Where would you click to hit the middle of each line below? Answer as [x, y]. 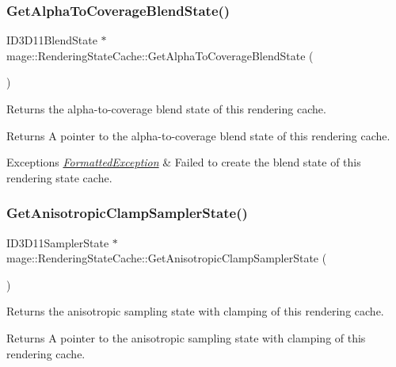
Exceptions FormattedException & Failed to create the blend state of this [184, 162]
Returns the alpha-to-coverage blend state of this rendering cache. [166, 109]
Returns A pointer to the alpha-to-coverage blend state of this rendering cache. [198, 135]
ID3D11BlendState [52, 40]
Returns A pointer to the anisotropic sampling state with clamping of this [186, 337]
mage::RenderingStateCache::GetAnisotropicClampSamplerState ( [167, 258]
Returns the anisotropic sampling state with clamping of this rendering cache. [195, 311]
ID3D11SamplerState [58, 242]
